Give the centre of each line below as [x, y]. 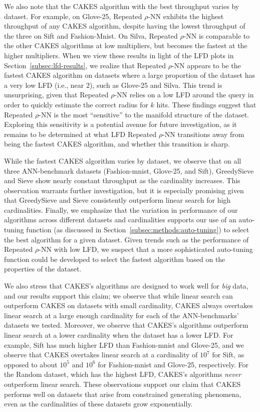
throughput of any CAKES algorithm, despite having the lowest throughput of [125, 26]
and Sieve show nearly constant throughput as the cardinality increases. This [122, 180]
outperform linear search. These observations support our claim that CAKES [122, 384]
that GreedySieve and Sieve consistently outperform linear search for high [117, 200]
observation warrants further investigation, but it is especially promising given [124, 190]
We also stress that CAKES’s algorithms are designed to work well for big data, [126, 286]
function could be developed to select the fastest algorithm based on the [115, 259]
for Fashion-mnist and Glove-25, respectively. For [173, 364]
